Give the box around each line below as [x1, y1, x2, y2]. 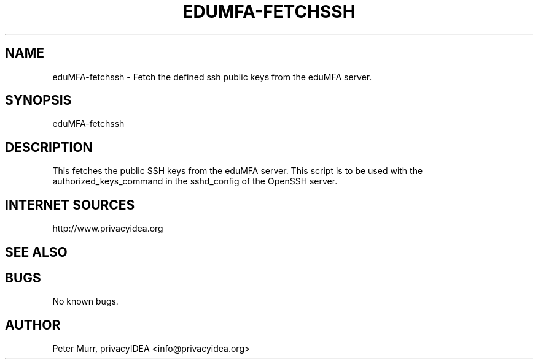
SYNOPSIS [5, 93, 72, 108]
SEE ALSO [5, 244, 68, 260]
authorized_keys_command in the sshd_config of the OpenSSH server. [52, 176, 338, 187]
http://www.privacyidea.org [52, 223, 163, 234]
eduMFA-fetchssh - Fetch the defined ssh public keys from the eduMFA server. [52, 71, 372, 82]
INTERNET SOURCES [5, 197, 135, 213]
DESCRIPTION [5, 139, 93, 155]
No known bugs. [52, 296, 119, 307]
